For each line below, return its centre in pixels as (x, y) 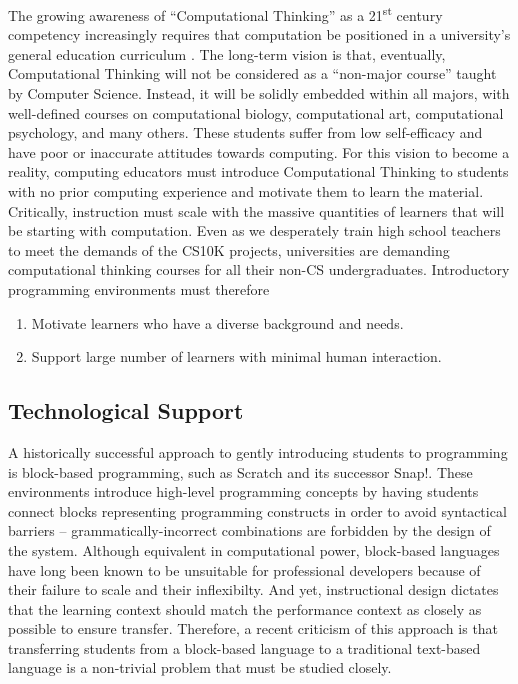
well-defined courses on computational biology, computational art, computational (256, 112)
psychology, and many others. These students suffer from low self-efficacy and (245, 132)
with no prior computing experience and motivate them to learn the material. (246, 191)
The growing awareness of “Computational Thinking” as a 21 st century (225, 13)
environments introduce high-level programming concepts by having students (243, 491)
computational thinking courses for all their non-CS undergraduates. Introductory (259, 269)
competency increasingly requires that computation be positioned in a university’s (259, 34)
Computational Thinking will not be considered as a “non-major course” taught (252, 73)
